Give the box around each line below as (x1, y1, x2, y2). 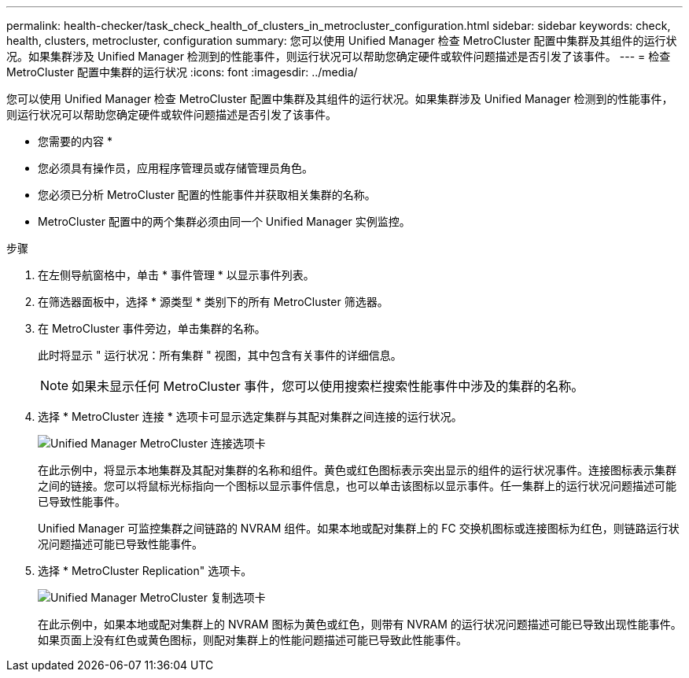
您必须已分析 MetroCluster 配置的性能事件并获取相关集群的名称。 (38, 188, 376, 201)
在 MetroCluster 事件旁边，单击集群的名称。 (38, 322, 266, 335)
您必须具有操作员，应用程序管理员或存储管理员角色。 (38, 161, 313, 175)
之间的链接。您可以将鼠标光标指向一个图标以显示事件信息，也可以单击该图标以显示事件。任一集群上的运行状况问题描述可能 (38, 479, 676, 492)
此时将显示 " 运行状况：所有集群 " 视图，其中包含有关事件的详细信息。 (38, 348, 402, 362)
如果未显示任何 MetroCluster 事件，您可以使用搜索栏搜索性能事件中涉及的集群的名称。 (72, 378, 584, 394)
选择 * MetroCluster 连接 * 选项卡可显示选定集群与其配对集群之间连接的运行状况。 (38, 410, 462, 423)
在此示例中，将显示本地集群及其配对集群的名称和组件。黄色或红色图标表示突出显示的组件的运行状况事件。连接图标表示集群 (38, 463, 676, 477)
